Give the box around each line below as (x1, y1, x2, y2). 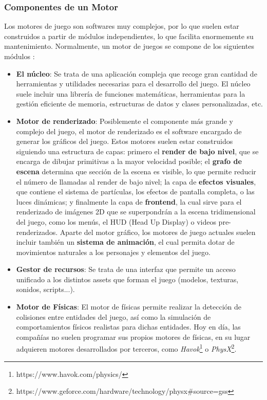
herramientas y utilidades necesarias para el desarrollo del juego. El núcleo (16, 78, 251, 89)
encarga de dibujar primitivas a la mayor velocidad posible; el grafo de (16, 156, 242, 167)
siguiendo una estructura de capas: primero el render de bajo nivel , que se (16, 146, 259, 156)
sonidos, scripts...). (16, 284, 75, 295)
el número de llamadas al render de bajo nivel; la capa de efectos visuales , (16, 176, 256, 187)
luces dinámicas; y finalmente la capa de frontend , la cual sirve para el (16, 196, 242, 207)
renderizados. (16, 226, 58, 237)
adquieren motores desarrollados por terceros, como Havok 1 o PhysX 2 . (16, 342, 237, 354)
